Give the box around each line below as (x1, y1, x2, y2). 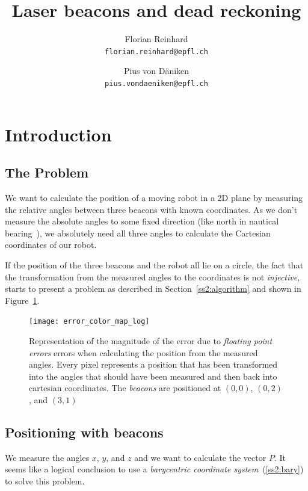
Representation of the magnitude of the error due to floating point (29, 335, 273, 347)
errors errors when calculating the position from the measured (29, 346, 258, 359)
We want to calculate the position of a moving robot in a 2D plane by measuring (5, 191, 303, 204)
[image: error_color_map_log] (29, 317, 150, 326)
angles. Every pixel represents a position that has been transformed (29, 358, 278, 371)
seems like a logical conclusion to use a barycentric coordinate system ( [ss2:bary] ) (5, 463, 304, 475)
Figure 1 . (5, 294, 40, 306)
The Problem (5, 163, 89, 182)
